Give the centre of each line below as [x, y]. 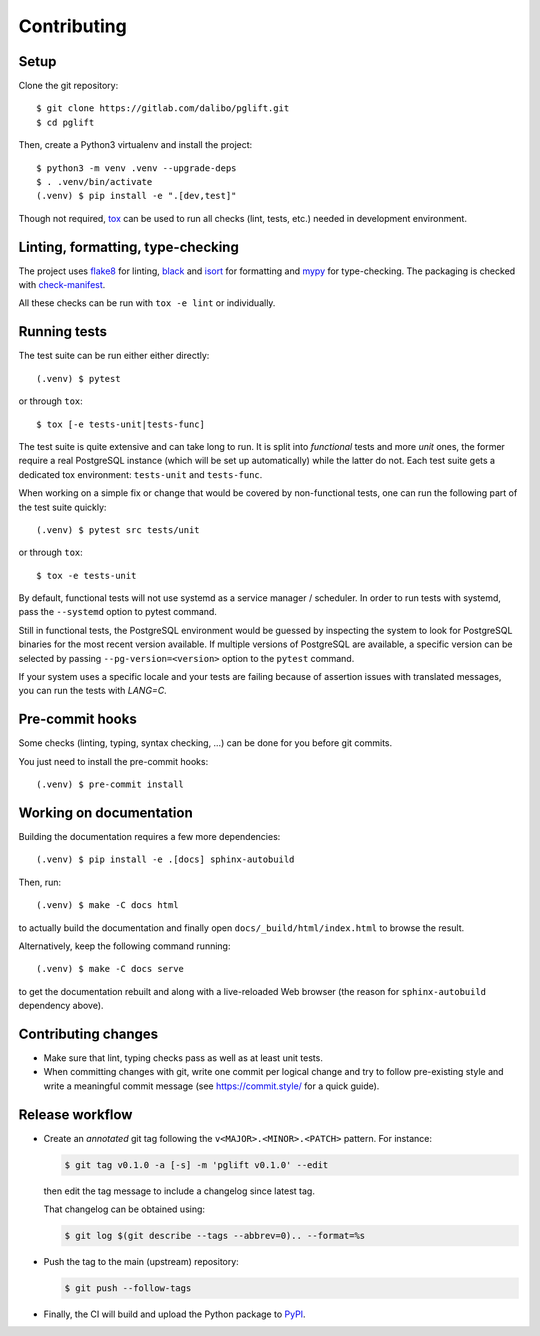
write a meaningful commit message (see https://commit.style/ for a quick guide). [211, 1086]
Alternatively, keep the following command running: [124, 946]
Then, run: [40, 882]
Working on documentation [106, 812]
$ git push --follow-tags [128, 1288]
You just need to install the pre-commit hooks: [113, 761]
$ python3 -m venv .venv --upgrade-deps [136, 168]
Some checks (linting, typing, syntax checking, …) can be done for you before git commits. [205, 743]
